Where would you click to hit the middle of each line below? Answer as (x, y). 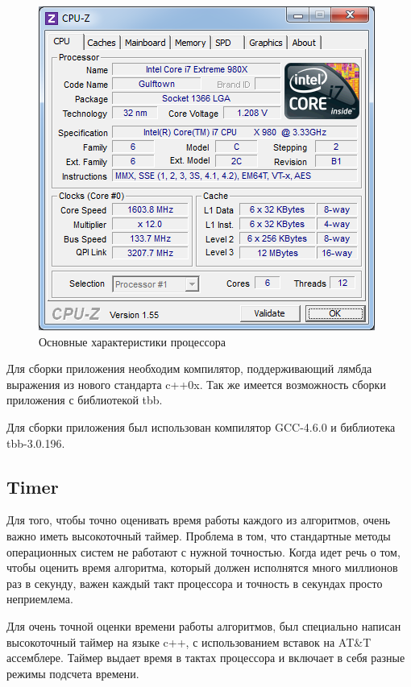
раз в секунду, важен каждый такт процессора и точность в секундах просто (195, 583)
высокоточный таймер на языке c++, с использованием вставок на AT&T (189, 641)
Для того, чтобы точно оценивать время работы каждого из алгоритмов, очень (199, 520)
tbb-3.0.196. (36, 443)
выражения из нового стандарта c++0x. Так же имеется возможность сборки (196, 384)
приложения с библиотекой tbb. (85, 400)
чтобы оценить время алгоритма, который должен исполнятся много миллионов (202, 567)
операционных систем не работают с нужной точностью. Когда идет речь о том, (203, 551)
